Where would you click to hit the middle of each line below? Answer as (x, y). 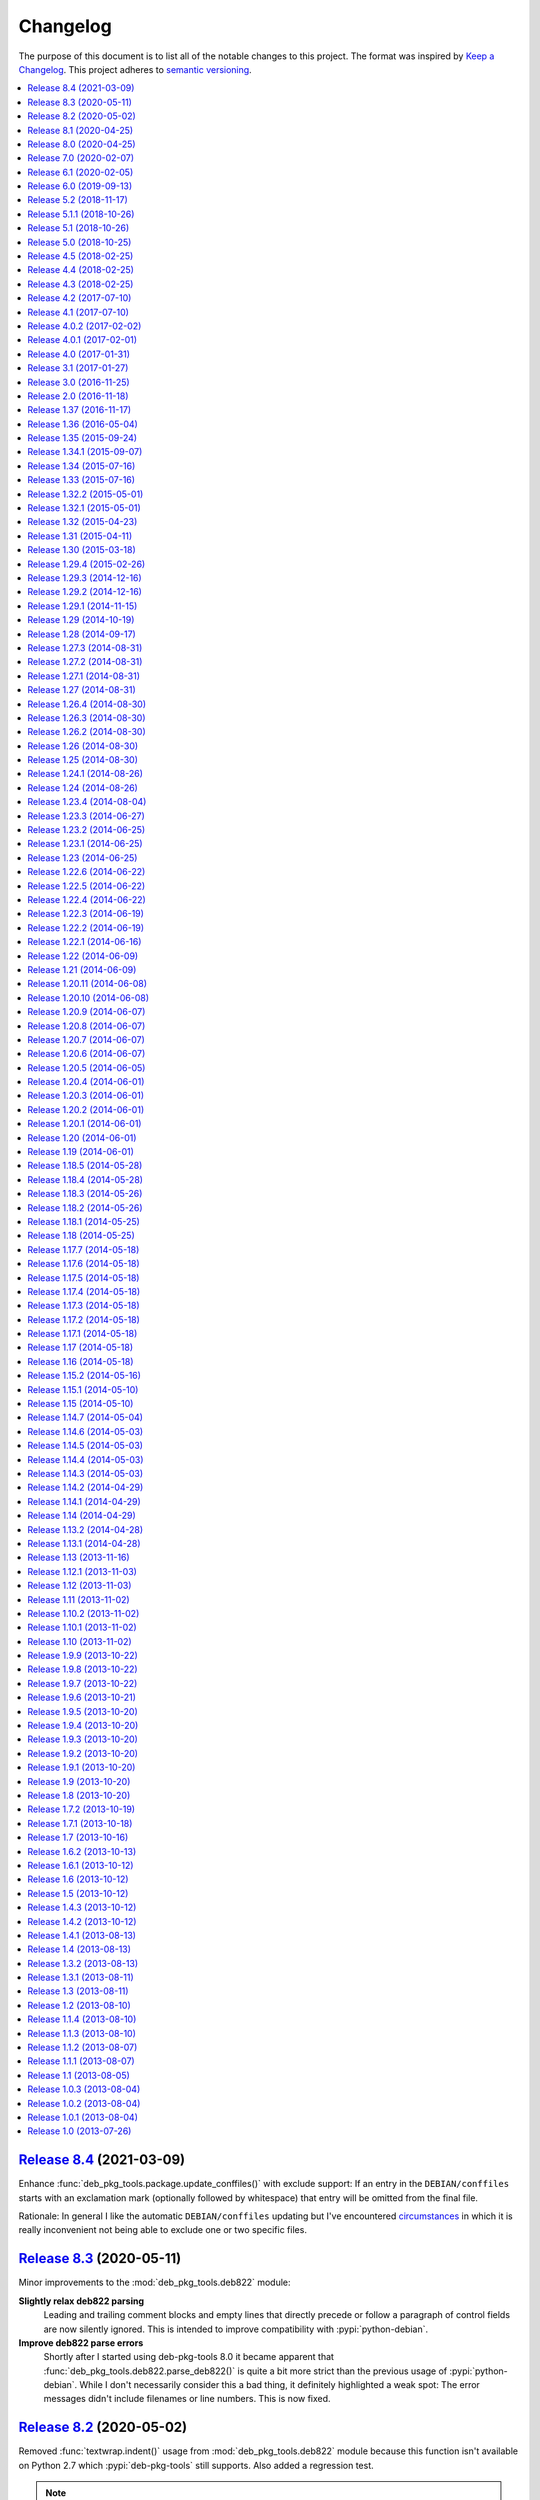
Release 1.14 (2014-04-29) (82, 1516)
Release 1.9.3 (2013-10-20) (83, 1739)
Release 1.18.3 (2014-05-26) (85, 1194)
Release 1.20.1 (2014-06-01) (84, 1124)
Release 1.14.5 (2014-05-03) (85, 1446)
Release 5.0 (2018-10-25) (79, 242)
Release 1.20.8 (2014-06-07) (86, 1026)
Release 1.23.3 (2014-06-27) (86, 816)
